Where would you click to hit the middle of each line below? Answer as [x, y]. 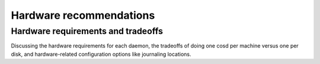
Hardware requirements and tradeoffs [87, 31]
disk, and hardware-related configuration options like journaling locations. [101, 54]
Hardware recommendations [83, 15]
